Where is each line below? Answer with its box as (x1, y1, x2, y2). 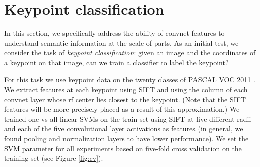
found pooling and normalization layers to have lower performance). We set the (4, 133, 249, 144)
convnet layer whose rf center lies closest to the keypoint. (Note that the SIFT (4, 94, 246, 104)
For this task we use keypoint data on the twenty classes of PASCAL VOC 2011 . (4, 74, 255, 85)
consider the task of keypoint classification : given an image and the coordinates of (4, 47, 256, 58)
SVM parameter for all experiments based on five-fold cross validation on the (4, 143, 242, 153)
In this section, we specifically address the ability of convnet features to (4, 28, 225, 38)
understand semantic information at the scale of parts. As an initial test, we (4, 37, 239, 48)
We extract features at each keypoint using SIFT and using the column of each (4, 84, 248, 95)
